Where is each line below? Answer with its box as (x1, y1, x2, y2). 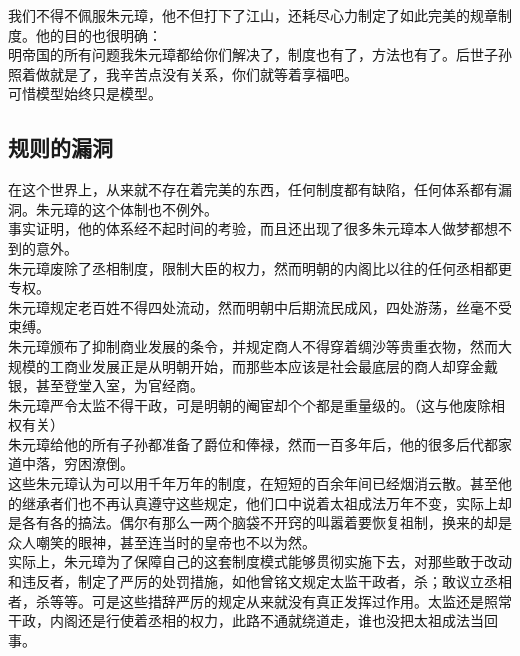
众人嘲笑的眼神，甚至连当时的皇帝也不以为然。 (8, 531, 316, 552)
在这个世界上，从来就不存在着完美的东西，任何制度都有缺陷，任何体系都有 (8, 179, 498, 200)
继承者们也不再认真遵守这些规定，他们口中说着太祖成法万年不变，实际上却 (21, 492, 512, 513)
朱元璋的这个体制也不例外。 (35, 198, 218, 219)
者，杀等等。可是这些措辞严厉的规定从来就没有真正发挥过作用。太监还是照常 (8, 590, 512, 611)
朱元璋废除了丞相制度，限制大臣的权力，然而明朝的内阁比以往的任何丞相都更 (8, 257, 512, 278)
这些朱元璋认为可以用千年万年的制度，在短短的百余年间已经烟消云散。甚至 (8, 473, 498, 494)
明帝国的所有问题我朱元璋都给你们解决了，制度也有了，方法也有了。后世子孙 (8, 44, 512, 65)
